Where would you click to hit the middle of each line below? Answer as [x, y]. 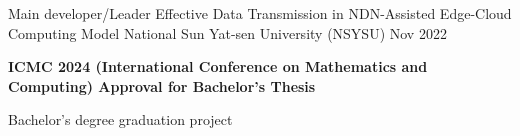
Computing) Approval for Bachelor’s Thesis [162, 85]
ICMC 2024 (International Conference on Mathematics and [218, 66]
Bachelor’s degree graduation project [120, 119]
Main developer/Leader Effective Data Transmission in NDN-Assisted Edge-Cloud [260, 13]
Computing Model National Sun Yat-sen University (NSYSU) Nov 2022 [227, 32]
